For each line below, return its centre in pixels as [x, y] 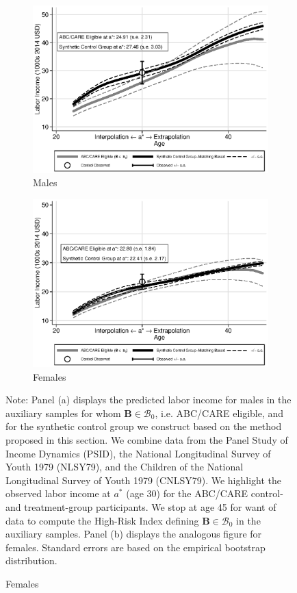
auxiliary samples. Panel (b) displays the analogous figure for [134, 534]
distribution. [31, 560]
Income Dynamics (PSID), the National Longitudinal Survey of [138, 453]
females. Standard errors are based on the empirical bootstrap [135, 547]
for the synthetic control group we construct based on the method [144, 426]
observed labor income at [58, 493]
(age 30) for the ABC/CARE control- [205, 493]
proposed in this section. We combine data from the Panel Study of [147, 439]
